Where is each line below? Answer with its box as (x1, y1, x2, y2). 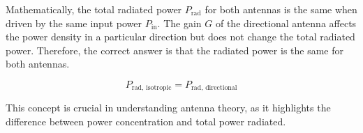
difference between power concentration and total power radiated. (6, 114, 286, 129)
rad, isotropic (131, 84, 172, 92)
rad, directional (191, 84, 237, 92)
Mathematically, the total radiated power (6, 2, 182, 16)
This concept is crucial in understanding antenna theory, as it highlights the (6, 100, 331, 115)
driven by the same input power (6, 15, 142, 30)
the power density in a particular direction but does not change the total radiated (6, 29, 355, 44)
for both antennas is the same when (205, 2, 357, 16)
